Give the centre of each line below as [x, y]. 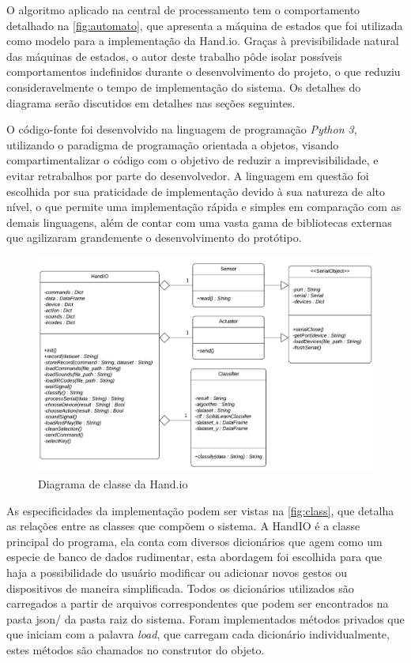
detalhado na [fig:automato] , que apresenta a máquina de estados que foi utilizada [205, 25]
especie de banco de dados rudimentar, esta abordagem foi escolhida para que [194, 557]
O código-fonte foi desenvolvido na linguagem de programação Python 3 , [182, 129]
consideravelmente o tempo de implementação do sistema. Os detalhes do [184, 87]
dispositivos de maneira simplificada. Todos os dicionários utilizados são [180, 588]
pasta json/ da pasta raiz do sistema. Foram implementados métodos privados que [205, 618]
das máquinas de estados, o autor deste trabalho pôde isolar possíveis [174, 56]
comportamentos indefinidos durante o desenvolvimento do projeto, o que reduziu [204, 72]
